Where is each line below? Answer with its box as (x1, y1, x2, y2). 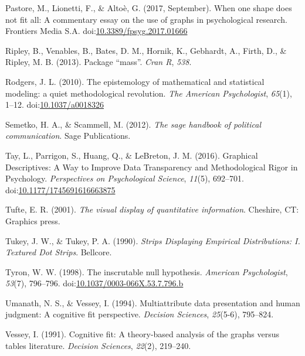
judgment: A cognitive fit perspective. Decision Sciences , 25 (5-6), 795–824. (5, 308, 274, 320)
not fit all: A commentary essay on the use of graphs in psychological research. (5, 13, 287, 25)
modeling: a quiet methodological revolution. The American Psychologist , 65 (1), (5, 87, 292, 99)
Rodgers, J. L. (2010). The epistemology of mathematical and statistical (5, 75, 265, 87)
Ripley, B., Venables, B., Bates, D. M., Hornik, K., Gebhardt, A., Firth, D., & (5, 44, 287, 56)
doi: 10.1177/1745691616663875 (5, 183, 116, 196)
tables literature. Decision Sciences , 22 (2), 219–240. (5, 339, 191, 351)
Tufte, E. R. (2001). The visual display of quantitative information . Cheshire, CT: (5, 203, 299, 215)
